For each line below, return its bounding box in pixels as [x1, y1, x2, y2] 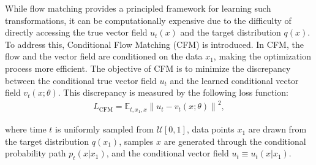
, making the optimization [213, 50, 311, 63]
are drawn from [248, 123, 307, 136]
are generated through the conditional [164, 134, 306, 147]
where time [5, 123, 47, 136]
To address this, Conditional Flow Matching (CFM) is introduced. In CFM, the [5, 37, 304, 50]
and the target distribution [180, 26, 281, 39]
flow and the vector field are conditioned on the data [5, 50, 203, 63]
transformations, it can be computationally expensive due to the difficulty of [5, 13, 292, 26]
